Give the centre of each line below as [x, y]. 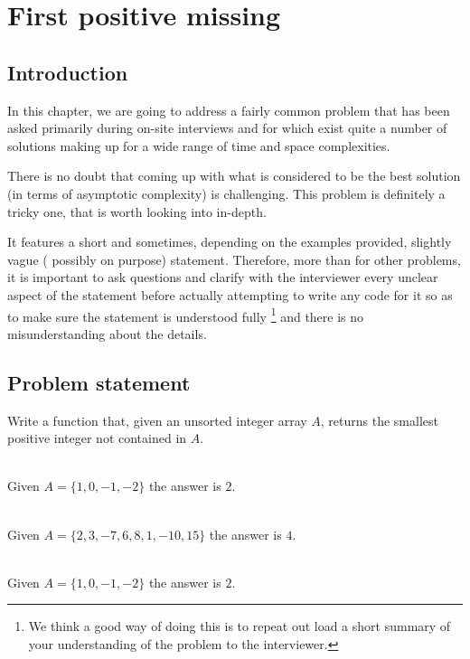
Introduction [68, 72]
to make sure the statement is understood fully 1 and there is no [186, 315]
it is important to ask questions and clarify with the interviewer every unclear [223, 277]
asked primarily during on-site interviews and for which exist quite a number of [227, 128]
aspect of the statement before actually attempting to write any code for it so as [230, 294]
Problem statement [99, 382]
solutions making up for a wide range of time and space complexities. [199, 145]
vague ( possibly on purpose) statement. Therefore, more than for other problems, [234, 259]
